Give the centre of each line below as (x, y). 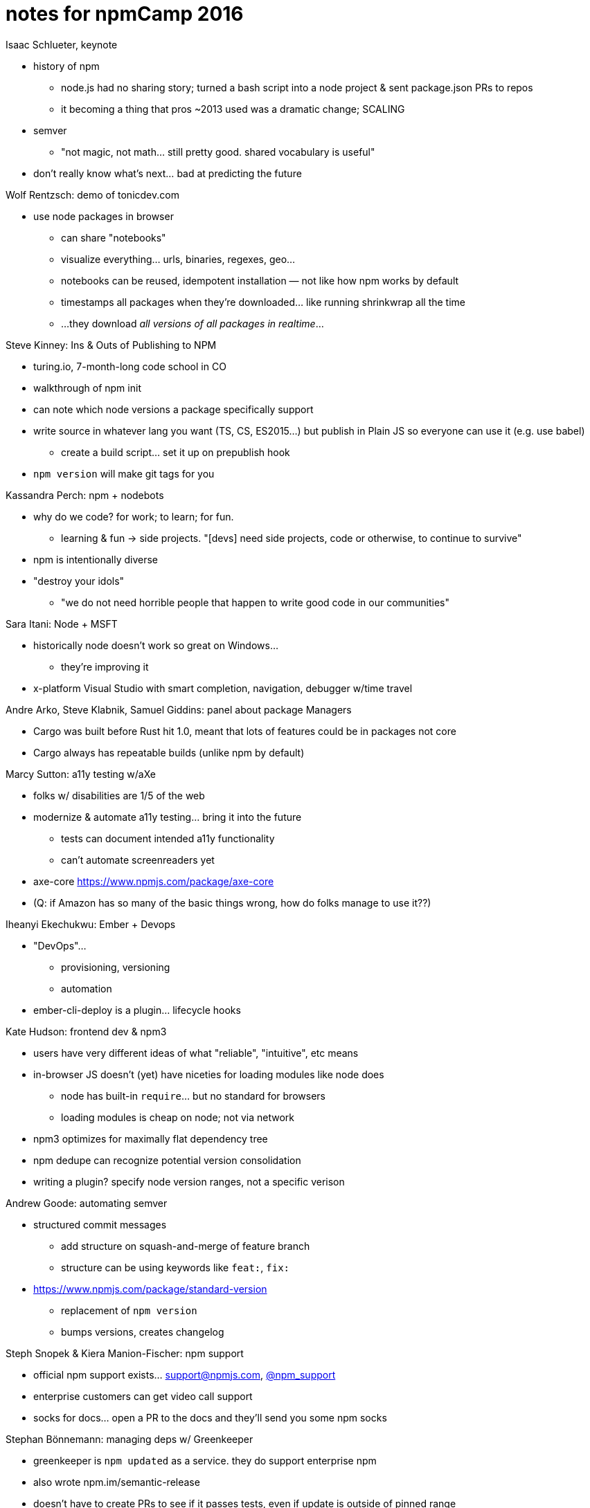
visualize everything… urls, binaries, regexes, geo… (178, 259)
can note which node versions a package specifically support (173, 409)
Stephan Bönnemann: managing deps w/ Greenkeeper (129, 1439)
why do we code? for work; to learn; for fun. (134, 516)
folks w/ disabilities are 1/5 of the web (119, 795)
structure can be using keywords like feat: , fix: (176, 1267)
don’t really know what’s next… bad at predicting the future (168, 173)
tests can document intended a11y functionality (168, 838)
